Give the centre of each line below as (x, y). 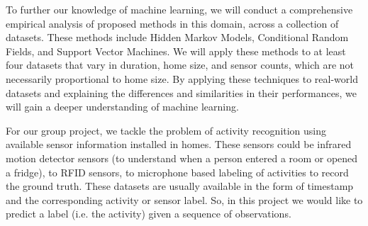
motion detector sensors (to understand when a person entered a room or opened (182, 158)
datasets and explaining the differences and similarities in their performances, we (181, 92)
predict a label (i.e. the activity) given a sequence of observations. (149, 214)
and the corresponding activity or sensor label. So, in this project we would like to (184, 199)
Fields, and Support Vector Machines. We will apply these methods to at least (176, 51)
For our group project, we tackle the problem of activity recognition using (166, 130)
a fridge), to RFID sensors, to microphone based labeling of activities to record (177, 172)
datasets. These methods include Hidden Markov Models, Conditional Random (177, 37)
